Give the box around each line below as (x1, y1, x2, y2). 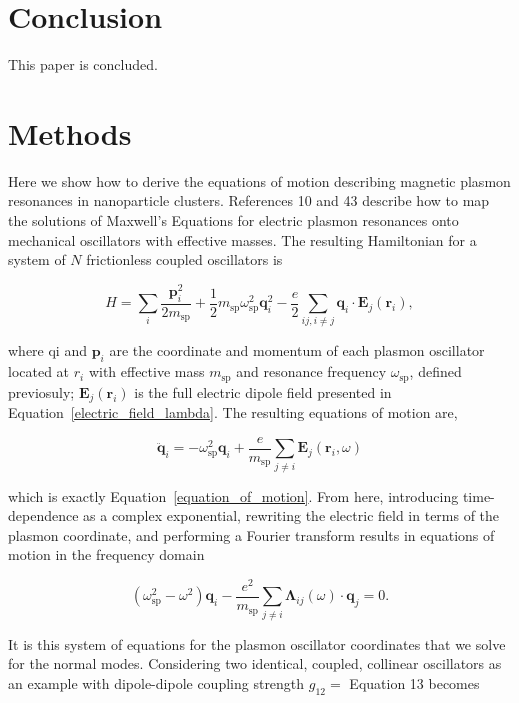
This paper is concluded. (8, 54, 158, 75)
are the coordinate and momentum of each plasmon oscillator (109, 340, 485, 361)
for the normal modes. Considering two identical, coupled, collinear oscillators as (8, 653, 502, 674)
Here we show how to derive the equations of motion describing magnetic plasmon (8, 170, 511, 191)
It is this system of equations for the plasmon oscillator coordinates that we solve (8, 633, 506, 654)
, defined (409, 361, 462, 382)
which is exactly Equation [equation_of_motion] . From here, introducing (8, 485, 459, 506)
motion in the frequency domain (8, 544, 205, 565)
